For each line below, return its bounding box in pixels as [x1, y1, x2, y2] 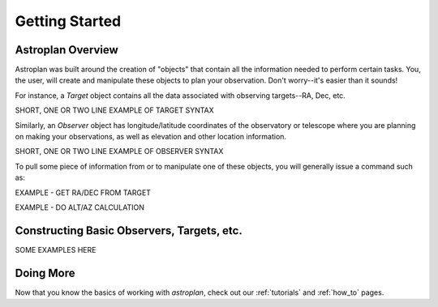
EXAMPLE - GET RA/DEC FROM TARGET [15, 187, 152, 198]
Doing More [15, 266, 76, 279]
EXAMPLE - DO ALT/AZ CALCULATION [15, 203, 145, 212]
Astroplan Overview [15, 43, 119, 57]
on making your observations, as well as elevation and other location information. [15, 132, 287, 142]
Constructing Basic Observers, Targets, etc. [15, 224, 243, 237]
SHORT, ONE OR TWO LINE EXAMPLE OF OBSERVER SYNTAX [15, 147, 224, 156]
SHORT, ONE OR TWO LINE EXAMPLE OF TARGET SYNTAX [15, 105, 214, 115]
